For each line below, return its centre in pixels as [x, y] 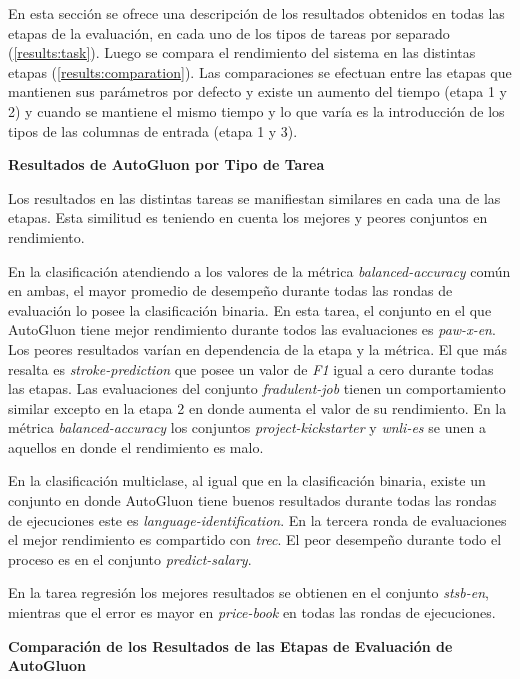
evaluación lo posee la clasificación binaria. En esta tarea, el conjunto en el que [250, 309]
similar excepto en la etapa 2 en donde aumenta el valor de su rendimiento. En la [257, 407]
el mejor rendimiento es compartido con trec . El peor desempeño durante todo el [255, 539]
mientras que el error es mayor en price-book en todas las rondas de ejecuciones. [252, 612]
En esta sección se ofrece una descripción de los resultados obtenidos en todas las [256, 13]
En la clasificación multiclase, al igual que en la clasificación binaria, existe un [247, 480]
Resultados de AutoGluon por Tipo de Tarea [166, 164]
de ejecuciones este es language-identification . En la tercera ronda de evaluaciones [257, 519]
